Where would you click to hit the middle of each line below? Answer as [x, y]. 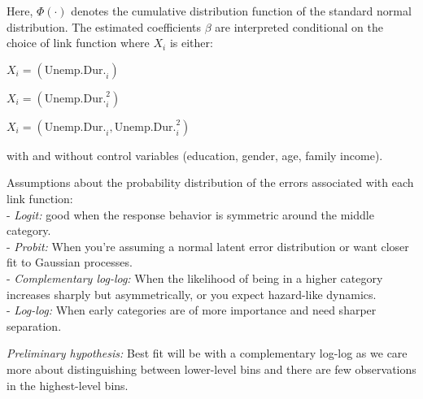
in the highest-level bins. [68, 385]
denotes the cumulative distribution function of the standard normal [241, 11]
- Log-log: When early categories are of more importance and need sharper [192, 310]
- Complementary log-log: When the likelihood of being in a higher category [195, 278]
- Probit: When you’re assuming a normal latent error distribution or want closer [208, 246]
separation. [34, 325]
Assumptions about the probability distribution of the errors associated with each [210, 182]
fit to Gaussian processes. [70, 262]
